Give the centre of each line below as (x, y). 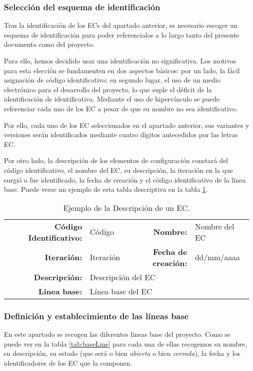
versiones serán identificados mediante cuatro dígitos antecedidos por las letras (121, 134)
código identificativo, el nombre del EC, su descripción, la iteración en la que (118, 170)
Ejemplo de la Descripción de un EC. (126, 207)
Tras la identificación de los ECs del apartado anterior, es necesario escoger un (121, 25)
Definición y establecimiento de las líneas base (96, 316)
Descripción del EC (123, 277)
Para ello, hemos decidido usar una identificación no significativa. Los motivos (120, 61)
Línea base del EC (121, 291)
